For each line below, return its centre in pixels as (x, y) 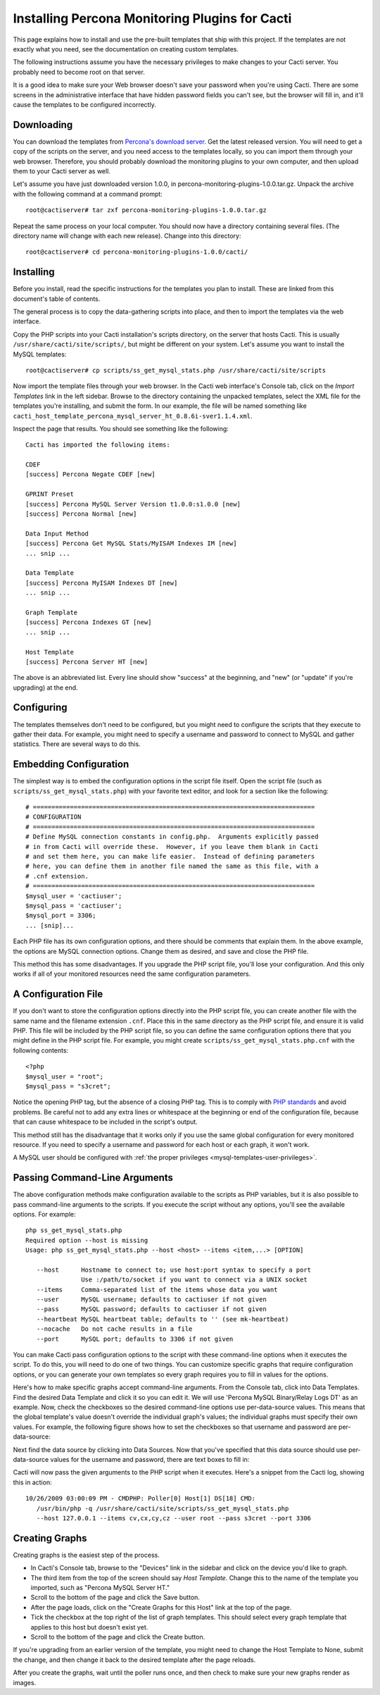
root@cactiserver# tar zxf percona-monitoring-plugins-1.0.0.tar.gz (146, 210)
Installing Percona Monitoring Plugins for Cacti (152, 18)
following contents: (41, 1050)
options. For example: (45, 1214)
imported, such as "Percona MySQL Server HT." (100, 1587)
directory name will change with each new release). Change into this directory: (127, 235)
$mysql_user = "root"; (65, 1076)
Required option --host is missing (87, 1240)
